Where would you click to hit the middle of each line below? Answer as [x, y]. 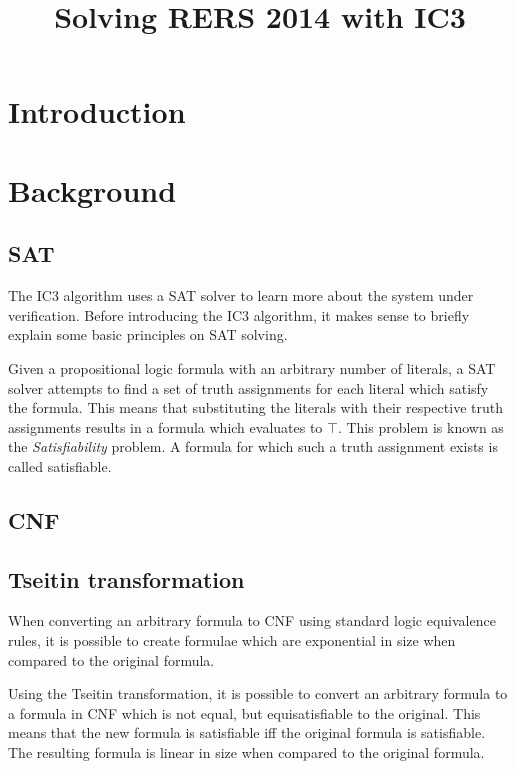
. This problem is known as [420, 426]
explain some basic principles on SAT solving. [148, 334]
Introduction [97, 111]
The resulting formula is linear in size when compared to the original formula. [246, 752]
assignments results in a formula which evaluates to [165, 426]
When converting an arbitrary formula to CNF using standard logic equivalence [252, 620]
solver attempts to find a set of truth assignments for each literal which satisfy [248, 387]
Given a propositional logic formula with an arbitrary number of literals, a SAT [252, 367]
